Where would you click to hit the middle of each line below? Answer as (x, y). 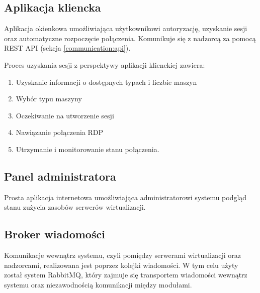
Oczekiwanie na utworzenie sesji (65, 115)
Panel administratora (60, 176)
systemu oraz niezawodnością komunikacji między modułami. (98, 284)
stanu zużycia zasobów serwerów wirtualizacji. (75, 207)
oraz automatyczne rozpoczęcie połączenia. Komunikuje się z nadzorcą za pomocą (130, 38)
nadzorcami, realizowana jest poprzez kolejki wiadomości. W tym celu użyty (121, 265)
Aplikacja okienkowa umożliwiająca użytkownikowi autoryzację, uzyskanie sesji (126, 28)
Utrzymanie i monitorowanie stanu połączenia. (88, 149)
